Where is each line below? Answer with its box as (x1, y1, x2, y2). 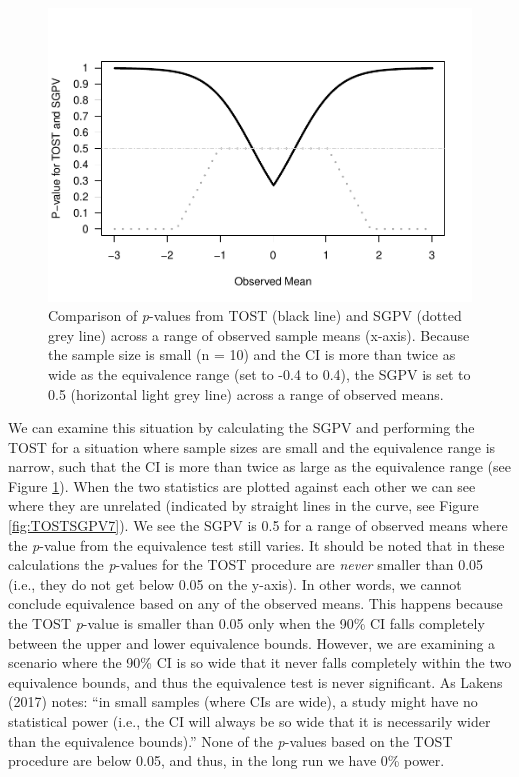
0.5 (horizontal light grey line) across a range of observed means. (48, 383, 444, 404)
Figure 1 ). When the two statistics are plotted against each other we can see (8, 475, 476, 496)
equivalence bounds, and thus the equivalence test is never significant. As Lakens (8, 671, 503, 692)
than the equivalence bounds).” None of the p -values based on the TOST (8, 730, 453, 751)
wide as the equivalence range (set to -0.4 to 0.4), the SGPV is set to (48, 363, 471, 384)
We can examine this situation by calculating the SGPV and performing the (8, 417, 475, 438)
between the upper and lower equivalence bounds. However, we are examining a (8, 632, 496, 653)
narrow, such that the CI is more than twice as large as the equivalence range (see (8, 456, 511, 477)
